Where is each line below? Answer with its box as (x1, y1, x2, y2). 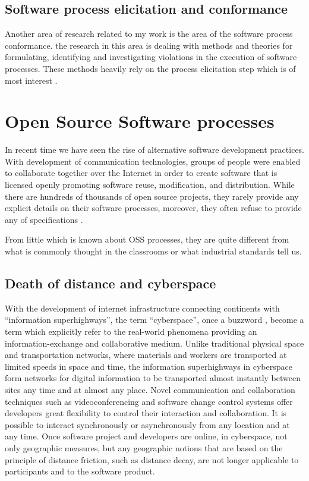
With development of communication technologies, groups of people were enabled (5, 155, 301, 167)
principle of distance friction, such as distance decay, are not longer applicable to (5, 453, 299, 466)
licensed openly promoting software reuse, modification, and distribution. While (5, 178, 295, 191)
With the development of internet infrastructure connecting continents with (5, 301, 280, 314)
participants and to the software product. (5, 465, 155, 477)
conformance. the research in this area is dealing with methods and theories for (5, 39, 293, 51)
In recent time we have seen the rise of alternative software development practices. (5, 143, 305, 156)
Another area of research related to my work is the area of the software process (5, 27, 293, 40)
